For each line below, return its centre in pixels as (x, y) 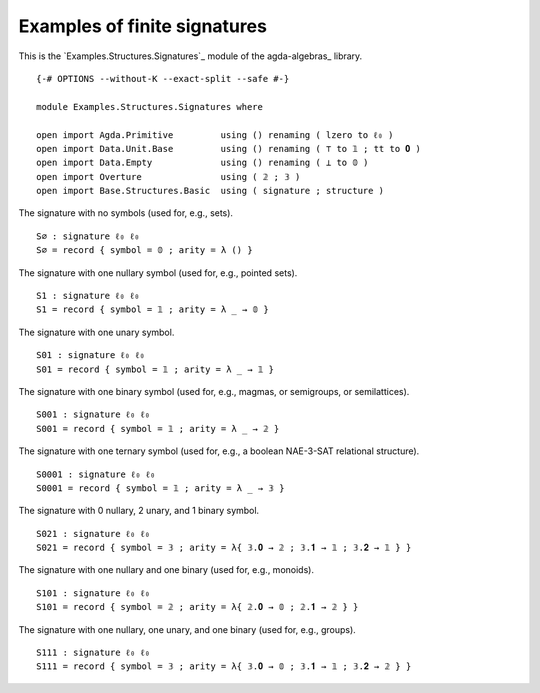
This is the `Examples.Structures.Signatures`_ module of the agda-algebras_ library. (190, 56)
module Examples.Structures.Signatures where (150, 106)
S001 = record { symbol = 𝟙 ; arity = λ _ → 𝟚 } (158, 428)
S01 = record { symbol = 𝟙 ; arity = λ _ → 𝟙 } (155, 369)
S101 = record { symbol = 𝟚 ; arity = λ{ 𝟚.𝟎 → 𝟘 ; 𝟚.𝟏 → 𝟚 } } (197, 607)
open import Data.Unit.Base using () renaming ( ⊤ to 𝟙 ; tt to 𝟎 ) (229, 148)
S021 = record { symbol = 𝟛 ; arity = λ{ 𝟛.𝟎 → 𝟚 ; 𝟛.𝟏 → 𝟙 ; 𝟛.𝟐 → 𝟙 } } (224, 548)
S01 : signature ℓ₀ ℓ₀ (90, 355)
